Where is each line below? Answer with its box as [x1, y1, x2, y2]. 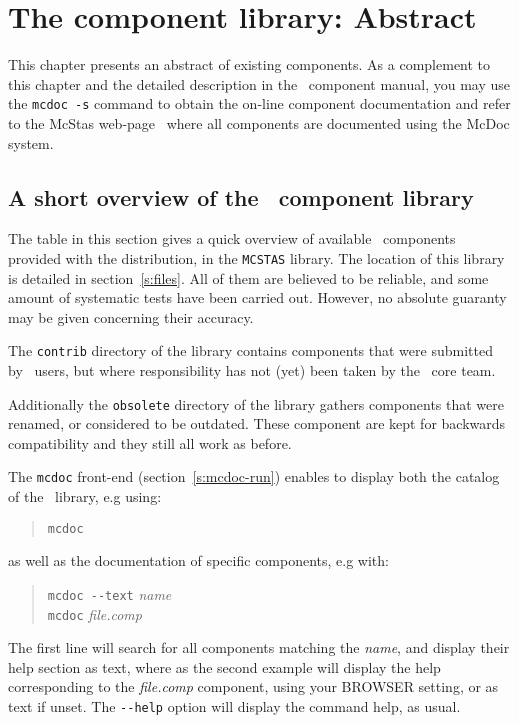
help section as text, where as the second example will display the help [8, 656, 441, 677]
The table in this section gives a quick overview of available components [8, 228, 456, 249]
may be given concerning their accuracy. [8, 306, 254, 327]
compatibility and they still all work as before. [8, 432, 292, 453]
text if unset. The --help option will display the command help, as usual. [8, 696, 461, 717]
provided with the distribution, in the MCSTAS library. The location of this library [8, 247, 505, 268]
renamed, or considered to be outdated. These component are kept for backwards [8, 413, 506, 434]
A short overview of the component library [8, 181, 474, 212]
